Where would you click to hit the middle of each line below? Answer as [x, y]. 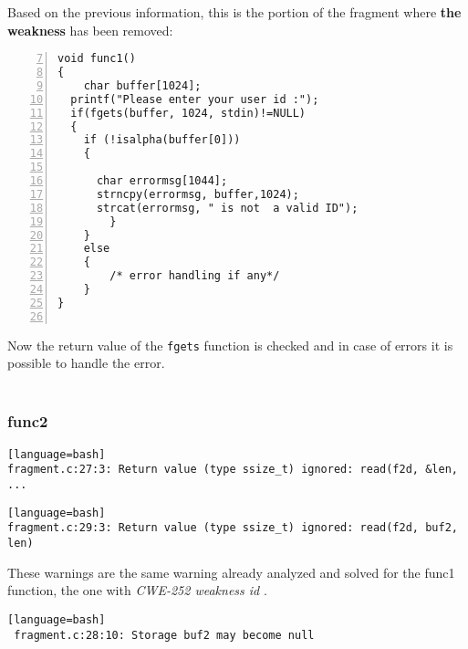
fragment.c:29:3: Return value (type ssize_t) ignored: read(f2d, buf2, [233, 528]
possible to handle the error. [86, 363]
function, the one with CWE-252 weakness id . [137, 590]
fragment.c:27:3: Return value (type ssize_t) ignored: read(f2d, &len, [233, 470]
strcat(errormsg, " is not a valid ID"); [227, 208]
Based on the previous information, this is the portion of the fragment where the [234, 12]
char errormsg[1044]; [162, 181]
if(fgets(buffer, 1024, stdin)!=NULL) [188, 113]
